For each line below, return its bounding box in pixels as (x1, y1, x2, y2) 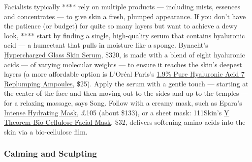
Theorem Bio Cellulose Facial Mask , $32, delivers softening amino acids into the (4, 117, 246, 127)
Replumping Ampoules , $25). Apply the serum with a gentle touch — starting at (4, 78, 249, 88)
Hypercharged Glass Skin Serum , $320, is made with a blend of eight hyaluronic (4, 49, 245, 59)
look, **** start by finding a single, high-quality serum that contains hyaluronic (4, 30, 245, 40)
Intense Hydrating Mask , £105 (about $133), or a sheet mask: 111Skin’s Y (4, 107, 229, 117)
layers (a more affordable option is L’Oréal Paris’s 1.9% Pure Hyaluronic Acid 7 (4, 69, 245, 79)
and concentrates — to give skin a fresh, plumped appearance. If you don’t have (4, 11, 246, 21)
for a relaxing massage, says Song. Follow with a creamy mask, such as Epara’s (4, 97, 242, 108)
